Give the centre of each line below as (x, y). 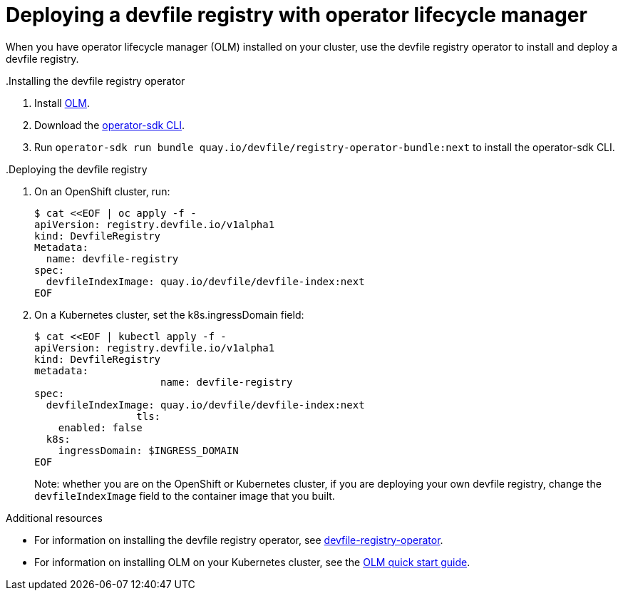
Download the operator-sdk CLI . (110, 125)
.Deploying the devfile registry (77, 169)
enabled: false (100, 427)
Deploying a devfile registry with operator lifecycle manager (297, 15)
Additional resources (54, 518)
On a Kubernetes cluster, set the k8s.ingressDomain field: (169, 314)
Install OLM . (62, 103)
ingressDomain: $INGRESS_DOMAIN (148, 450)
